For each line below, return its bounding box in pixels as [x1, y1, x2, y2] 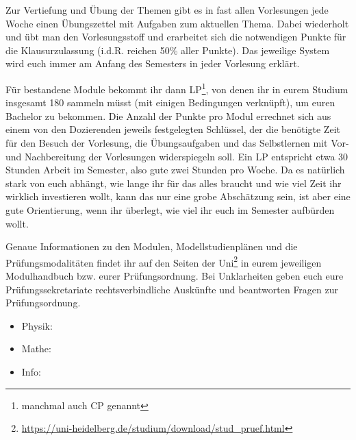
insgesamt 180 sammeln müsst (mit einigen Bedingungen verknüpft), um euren [5, 95, 335, 110]
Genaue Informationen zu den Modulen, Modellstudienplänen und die [5, 239, 298, 254]
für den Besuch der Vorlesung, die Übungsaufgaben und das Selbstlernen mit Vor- [5, 136, 349, 149]
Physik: [21, 318, 53, 332]
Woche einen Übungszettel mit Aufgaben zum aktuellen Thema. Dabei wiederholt [5, 16, 349, 30]
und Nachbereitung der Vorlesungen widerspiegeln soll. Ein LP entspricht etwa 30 [5, 149, 348, 163]
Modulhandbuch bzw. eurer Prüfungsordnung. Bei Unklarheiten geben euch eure [5, 269, 344, 282]
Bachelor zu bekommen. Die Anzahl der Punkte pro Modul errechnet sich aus [5, 108, 331, 123]
